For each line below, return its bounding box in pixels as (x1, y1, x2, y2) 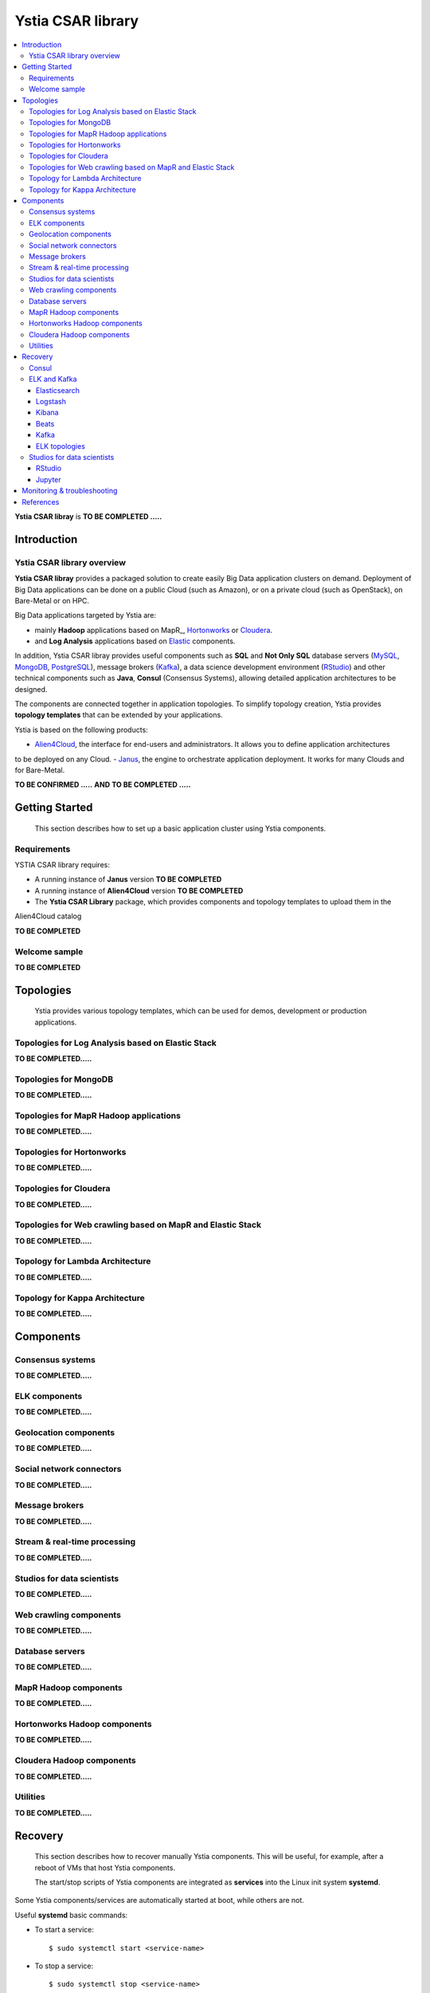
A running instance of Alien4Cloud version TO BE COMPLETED (34, 886, 244, 895)
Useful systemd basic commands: (14, 1910, 128, 1920)
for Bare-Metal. (14, 765, 65, 775)
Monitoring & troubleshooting (21, 486, 118, 496)
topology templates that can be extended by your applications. (14, 710, 223, 720)
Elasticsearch (36, 385, 80, 395)
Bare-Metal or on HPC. (14, 596, 90, 605)
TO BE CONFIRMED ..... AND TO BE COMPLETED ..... (14, 780, 191, 789)
